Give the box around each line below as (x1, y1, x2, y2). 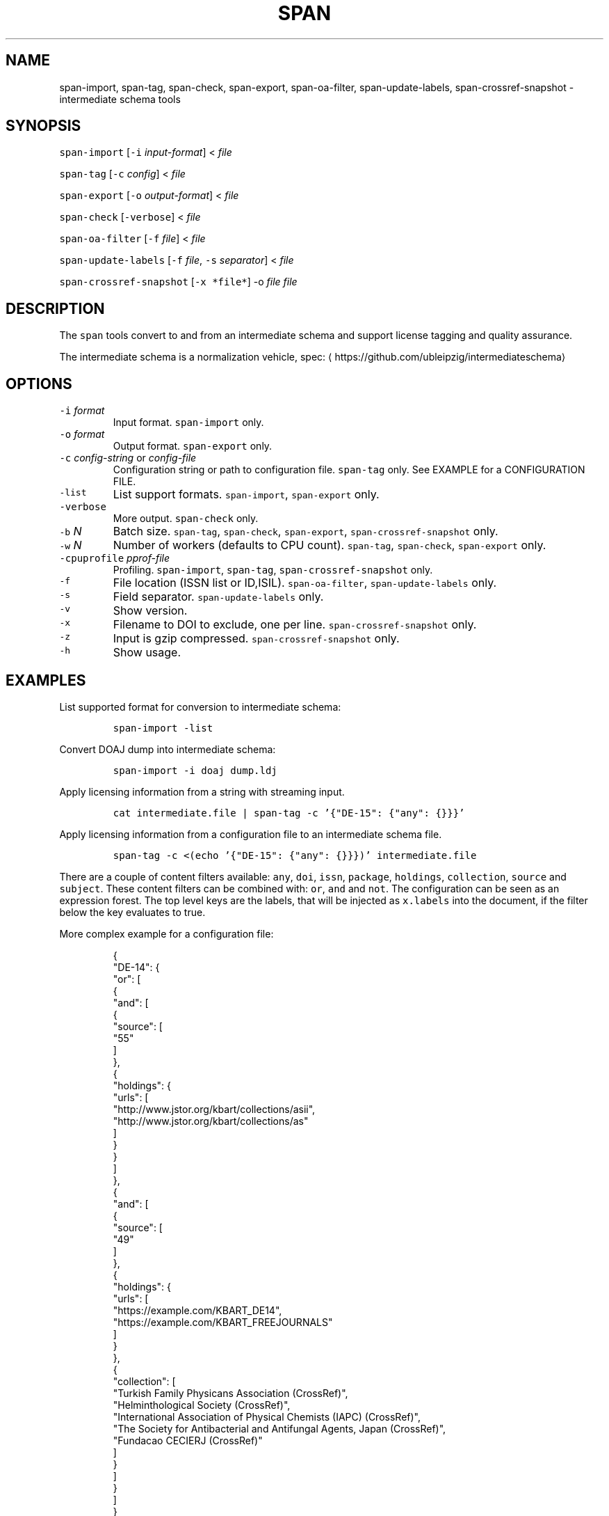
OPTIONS (6, 374, 72, 393)
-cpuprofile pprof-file (59, 552, 170, 564)
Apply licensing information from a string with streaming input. (59, 785, 345, 798)
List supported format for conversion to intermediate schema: (59, 700, 341, 713)
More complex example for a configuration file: (59, 927, 274, 940)
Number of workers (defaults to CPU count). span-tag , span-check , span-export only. (113, 538, 546, 553)
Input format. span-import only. (113, 416, 264, 429)
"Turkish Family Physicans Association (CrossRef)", (113, 1387, 348, 1399)
